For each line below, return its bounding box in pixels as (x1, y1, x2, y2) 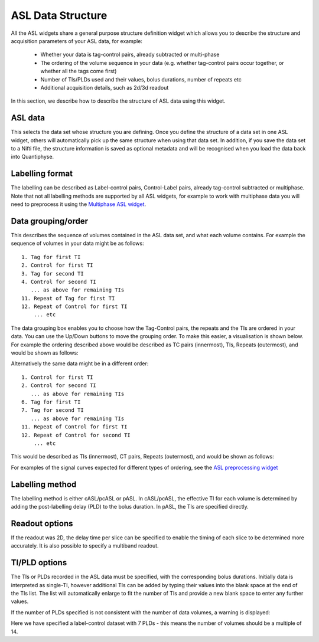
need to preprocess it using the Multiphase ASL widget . (11, 201, 147, 208)
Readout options (11, 518, 73, 528)
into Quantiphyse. (11, 153, 54, 160)
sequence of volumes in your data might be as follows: (11, 240, 144, 247)
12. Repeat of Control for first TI (21, 303, 128, 310)
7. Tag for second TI (21, 407, 84, 414)
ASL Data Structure (11, 9, 108, 22)
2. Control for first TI (21, 262, 93, 268)
